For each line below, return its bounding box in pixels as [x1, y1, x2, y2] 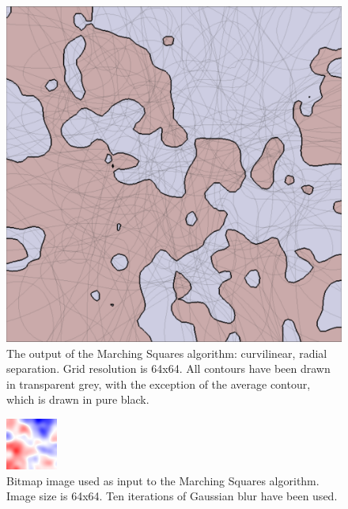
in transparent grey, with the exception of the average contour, [6, 375, 311, 392]
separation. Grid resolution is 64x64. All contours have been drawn [6, 360, 331, 377]
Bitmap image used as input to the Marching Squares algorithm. [6, 472, 320, 488]
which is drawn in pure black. [6, 391, 149, 408]
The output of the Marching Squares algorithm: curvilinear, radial [6, 344, 327, 361]
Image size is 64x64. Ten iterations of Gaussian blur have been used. [6, 488, 338, 504]
